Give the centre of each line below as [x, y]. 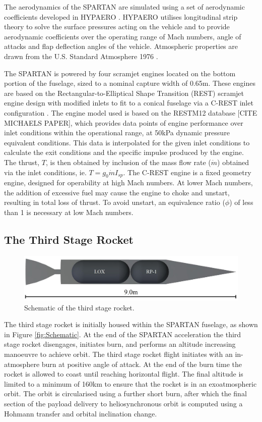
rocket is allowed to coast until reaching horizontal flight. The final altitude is [124, 374]
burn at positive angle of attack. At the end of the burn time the [142, 364]
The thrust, [22, 162]
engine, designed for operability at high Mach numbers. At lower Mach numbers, [128, 182]
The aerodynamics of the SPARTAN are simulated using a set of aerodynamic [124, 7]
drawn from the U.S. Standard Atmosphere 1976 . [81, 56]
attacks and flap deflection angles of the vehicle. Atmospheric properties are [121, 46]
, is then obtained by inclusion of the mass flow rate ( [128, 162]
